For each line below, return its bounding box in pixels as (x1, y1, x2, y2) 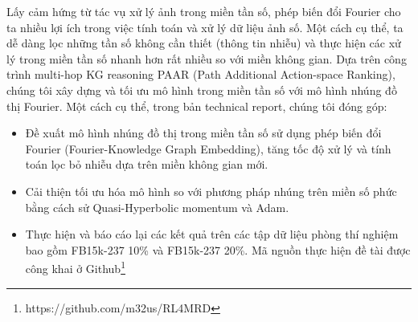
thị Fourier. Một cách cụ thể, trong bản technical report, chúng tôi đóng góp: (6, 97, 387, 114)
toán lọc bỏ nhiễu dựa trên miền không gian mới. (25, 156, 268, 173)
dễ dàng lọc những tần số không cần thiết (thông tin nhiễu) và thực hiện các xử (6, 35, 401, 51)
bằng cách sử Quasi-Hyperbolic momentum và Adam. (25, 198, 289, 215)
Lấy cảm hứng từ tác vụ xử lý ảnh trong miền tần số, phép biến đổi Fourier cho (6, 3, 401, 19)
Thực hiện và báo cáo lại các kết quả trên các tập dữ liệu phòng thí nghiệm (25, 226, 399, 243)
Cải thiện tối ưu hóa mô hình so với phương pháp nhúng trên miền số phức (25, 182, 397, 199)
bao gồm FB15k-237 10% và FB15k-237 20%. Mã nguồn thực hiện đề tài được (25, 241, 411, 258)
